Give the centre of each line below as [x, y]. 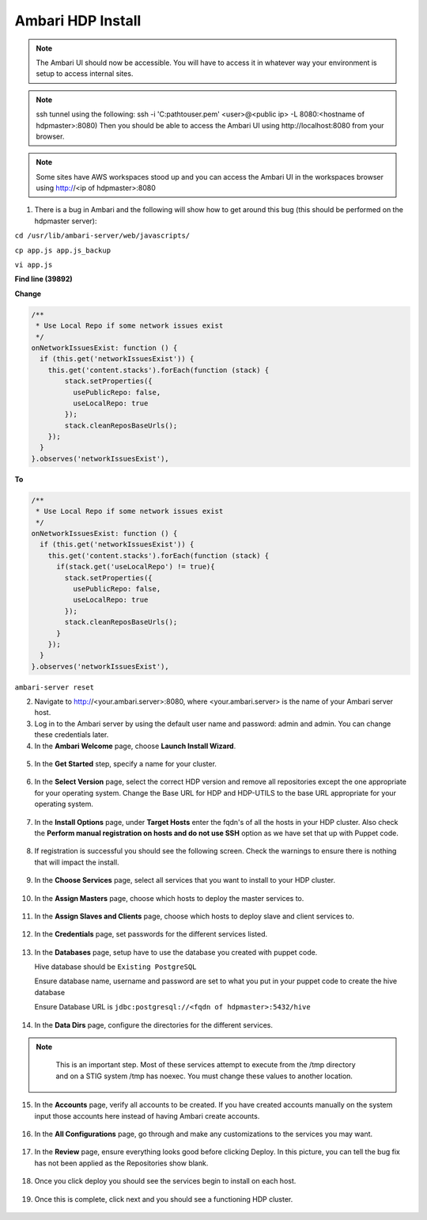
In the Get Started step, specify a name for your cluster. [126, 764]
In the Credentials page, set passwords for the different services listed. [151, 934]
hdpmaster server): [66, 221]
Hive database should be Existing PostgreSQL [115, 967]
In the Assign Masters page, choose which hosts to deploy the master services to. [169, 898]
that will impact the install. [77, 862]
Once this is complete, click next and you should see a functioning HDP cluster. [164, 1199]
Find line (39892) [43, 279]
